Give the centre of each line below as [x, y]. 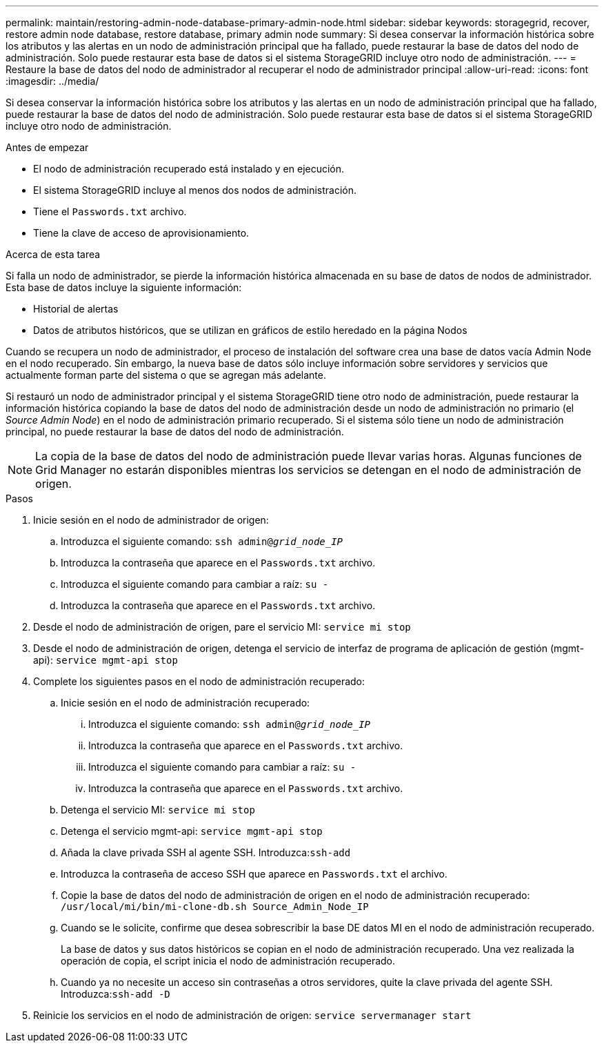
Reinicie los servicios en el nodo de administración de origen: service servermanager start [252, 1015]
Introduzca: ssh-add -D [115, 994]
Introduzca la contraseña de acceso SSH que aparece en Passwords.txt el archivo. [254, 874]
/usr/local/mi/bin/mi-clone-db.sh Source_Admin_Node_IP [215, 907]
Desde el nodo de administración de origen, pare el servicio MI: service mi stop [222, 627]
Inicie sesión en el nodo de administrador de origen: [151, 520]
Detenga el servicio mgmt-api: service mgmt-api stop [192, 831]
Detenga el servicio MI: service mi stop [158, 810]
